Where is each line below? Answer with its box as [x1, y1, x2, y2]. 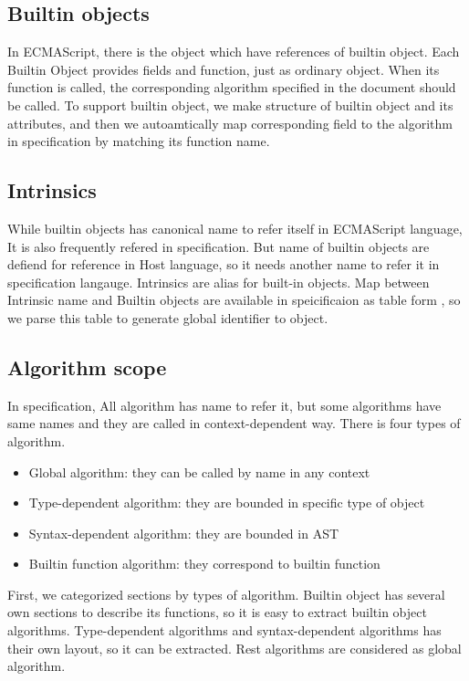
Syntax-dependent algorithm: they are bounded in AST [28, 523, 339, 542]
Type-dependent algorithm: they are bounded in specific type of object [28, 493, 425, 512]
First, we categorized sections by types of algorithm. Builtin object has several [7, 584, 445, 603]
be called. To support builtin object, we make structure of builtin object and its [7, 95, 453, 114]
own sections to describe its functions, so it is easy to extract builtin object [7, 602, 427, 622]
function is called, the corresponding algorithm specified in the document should [7, 78, 456, 97]
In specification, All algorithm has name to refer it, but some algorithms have [7, 395, 442, 414]
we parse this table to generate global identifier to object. [7, 308, 328, 327]
